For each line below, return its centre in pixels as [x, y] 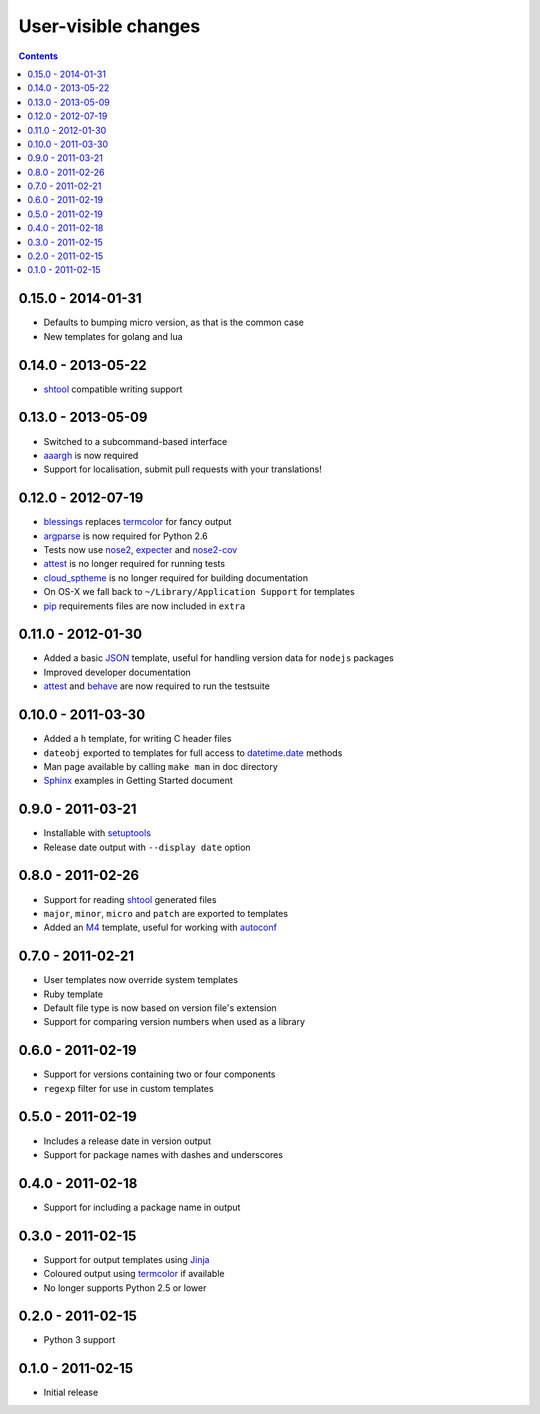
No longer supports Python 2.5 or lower [125, 1287]
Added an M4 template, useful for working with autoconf [160, 927]
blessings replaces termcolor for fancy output [137, 522]
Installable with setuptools [97, 833]
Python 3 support [79, 1340]
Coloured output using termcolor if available [134, 1274]
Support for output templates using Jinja [126, 1259]
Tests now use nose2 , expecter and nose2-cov [140, 549]
